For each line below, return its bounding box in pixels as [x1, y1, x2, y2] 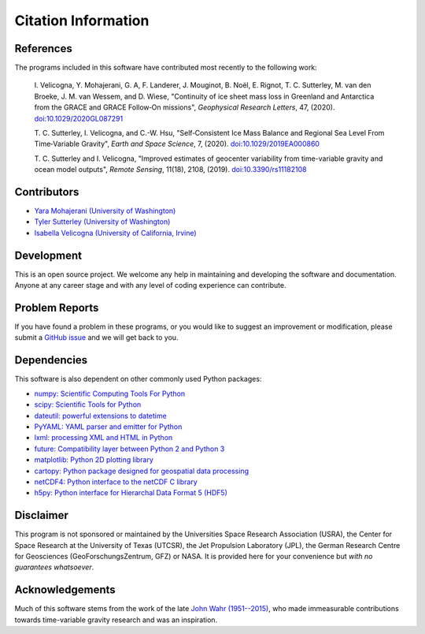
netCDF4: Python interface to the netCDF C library [34, 477, 198, 487]
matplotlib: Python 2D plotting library [34, 455, 153, 464]
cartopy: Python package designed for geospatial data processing [34, 466, 249, 475]
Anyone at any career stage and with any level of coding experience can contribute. [14, 281, 286, 290]
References [14, 42, 72, 55]
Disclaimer [14, 509, 68, 522]
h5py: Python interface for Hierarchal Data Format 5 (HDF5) [34, 488, 228, 498]
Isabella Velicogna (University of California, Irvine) [34, 228, 197, 237]
